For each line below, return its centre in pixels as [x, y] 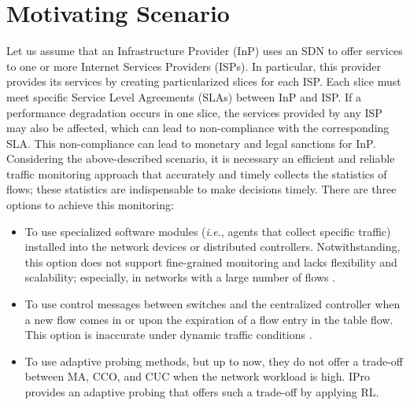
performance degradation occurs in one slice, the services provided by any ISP [194, 112]
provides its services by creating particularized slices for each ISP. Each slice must [204, 81]
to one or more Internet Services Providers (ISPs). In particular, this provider [194, 66]
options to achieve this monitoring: [90, 205]
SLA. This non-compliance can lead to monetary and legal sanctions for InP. [191, 143]
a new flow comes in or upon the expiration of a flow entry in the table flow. [209, 319]
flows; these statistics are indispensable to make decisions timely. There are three [201, 189]
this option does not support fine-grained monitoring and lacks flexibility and [211, 261]
